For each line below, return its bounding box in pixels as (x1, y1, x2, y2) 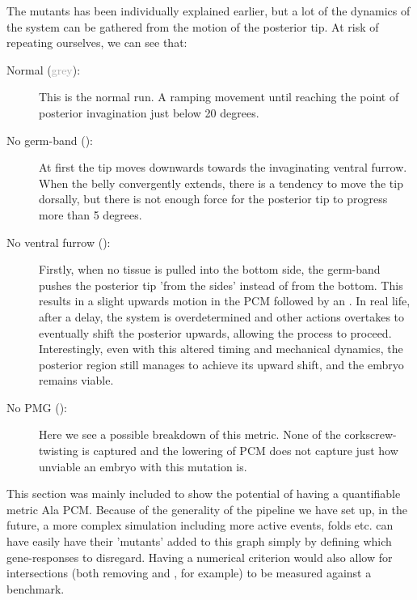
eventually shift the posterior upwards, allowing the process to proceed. (39, 324, 392, 341)
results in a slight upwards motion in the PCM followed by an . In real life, (39, 292, 411, 309)
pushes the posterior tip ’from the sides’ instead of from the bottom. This (39, 276, 403, 293)
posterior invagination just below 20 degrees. (39, 104, 259, 121)
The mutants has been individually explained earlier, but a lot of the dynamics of (6, 2, 411, 19)
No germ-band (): (6, 131, 93, 148)
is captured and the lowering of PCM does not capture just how (82, 442, 398, 459)
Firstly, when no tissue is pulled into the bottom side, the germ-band (39, 261, 381, 278)
